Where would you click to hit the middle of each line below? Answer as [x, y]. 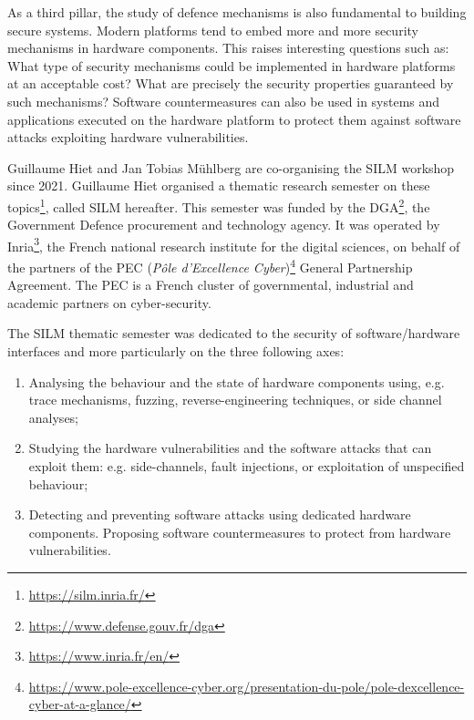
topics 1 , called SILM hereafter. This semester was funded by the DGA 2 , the [219, 205]
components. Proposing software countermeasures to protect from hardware [240, 532]
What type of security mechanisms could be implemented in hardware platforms [232, 65]
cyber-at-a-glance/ [80, 704]
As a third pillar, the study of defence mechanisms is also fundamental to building [237, 12]
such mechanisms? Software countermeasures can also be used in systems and [224, 101]
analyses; [54, 417]
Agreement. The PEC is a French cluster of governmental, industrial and [211, 285]
